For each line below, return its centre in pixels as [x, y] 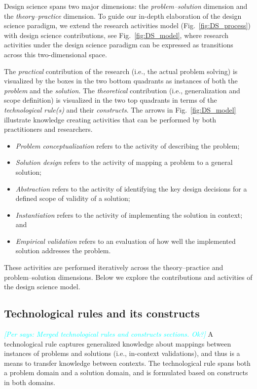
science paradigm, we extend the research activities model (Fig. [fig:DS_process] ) [127, 25]
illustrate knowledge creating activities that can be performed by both [110, 119]
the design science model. [42, 287]
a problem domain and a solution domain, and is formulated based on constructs [126, 372]
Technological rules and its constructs [102, 313]
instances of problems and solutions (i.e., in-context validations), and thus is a [122, 353]
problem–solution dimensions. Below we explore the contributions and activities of [128, 277]
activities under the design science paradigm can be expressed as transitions [119, 45]
